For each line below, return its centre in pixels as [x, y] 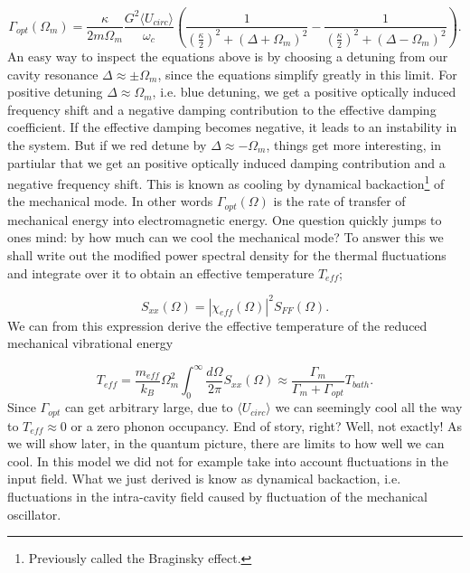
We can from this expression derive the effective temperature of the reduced [217, 325]
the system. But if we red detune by [107, 144]
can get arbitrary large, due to [149, 407]
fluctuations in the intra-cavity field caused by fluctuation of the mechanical [217, 496]
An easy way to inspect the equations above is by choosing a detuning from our [228, 56]
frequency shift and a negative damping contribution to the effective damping [222, 109]
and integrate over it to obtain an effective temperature [161, 272]
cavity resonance [53, 74]
